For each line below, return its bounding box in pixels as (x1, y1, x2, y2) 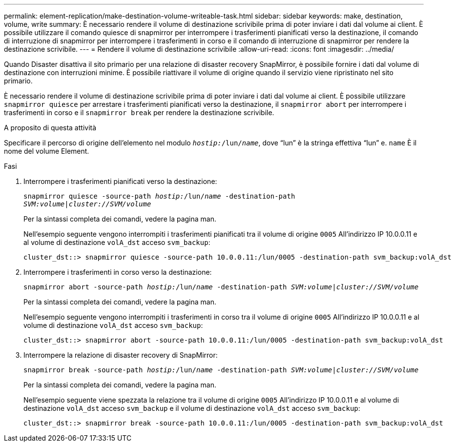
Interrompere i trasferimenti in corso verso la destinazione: (23, 268, 212, 276)
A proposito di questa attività (4, 123, 97, 132)
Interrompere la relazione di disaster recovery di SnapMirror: (23, 351, 218, 359)
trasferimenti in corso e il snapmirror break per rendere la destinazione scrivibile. (4, 108, 274, 117)
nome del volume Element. (4, 147, 89, 155)
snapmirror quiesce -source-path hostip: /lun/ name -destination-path (23, 192, 295, 200)
